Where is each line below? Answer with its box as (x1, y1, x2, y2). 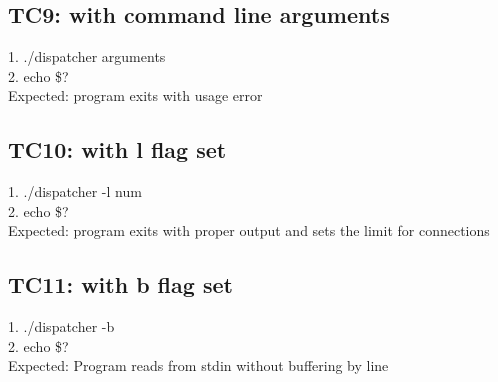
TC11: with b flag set (8, 269, 233, 300)
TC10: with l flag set (8, 134, 227, 165)
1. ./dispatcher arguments (8, 46, 166, 67)
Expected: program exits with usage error (8, 85, 263, 106)
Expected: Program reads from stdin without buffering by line (8, 355, 389, 376)
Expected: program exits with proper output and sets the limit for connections (8, 220, 490, 241)
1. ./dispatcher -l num (8, 181, 142, 202)
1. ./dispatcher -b (8, 316, 115, 337)
